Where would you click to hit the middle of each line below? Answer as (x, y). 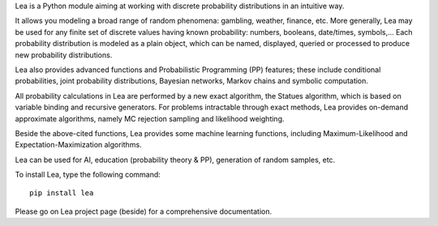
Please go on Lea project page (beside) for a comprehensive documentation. (143, 211)
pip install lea (62, 193)
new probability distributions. (64, 55)
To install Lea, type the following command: (88, 175)
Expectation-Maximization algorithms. (78, 145)
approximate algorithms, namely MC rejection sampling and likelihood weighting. (150, 118)
